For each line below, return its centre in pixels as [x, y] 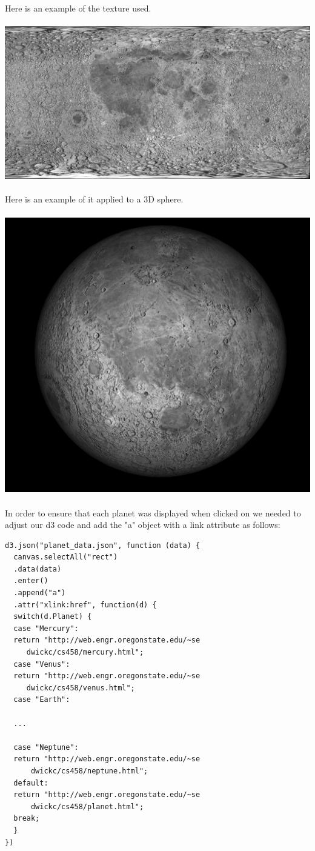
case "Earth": [42, 700]
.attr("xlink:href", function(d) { [85, 605]
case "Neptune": [46, 747]
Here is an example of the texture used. [78, 8]
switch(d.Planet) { [53, 617]
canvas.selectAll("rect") [66, 557]
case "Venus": [42, 664]
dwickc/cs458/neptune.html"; [89, 771]
